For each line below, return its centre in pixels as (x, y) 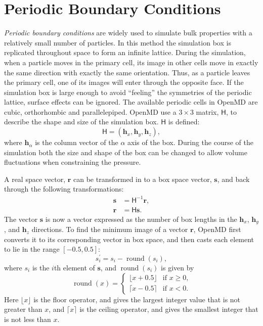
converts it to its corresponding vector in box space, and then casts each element (129, 239)
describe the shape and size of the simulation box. (81, 122)
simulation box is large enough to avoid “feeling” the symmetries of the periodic (128, 92)
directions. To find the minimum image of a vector (110, 229)
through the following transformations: (64, 189)
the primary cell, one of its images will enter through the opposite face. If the (124, 82)
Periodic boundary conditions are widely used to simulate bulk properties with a (128, 33)
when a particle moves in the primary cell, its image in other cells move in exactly (131, 62)
